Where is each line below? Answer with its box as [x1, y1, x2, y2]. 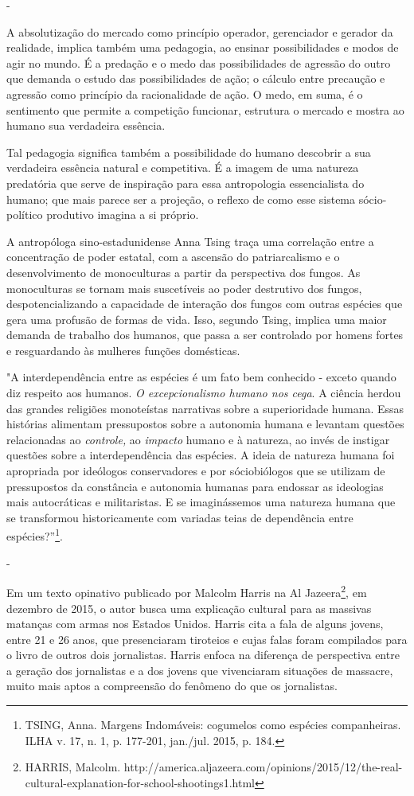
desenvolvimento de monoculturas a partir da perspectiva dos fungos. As [6, 263, 361, 280]
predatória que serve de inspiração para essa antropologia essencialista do [6, 174, 365, 191]
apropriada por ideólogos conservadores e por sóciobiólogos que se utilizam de [6, 462, 385, 479]
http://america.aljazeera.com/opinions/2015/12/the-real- [123, 759, 403, 775]
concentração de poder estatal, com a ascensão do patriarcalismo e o [6, 248, 340, 265]
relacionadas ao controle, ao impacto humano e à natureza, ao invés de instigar [6, 431, 390, 447]
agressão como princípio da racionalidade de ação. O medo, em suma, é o [6, 85, 363, 102]
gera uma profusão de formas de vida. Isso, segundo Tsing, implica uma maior [6, 310, 387, 327]
